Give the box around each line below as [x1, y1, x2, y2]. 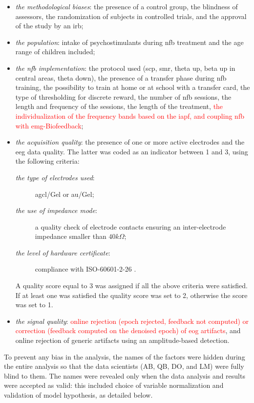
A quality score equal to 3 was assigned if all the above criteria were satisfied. [15, 280, 248, 291]
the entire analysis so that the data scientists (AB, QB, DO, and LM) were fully [4, 361, 244, 371]
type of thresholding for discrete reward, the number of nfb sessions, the [15, 91, 232, 102]
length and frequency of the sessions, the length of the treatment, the [15, 101, 223, 111]
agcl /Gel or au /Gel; [35, 189, 94, 199]
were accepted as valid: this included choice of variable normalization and [4, 380, 224, 390]
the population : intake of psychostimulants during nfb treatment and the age [15, 37, 244, 47]
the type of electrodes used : [15, 172, 95, 182]
